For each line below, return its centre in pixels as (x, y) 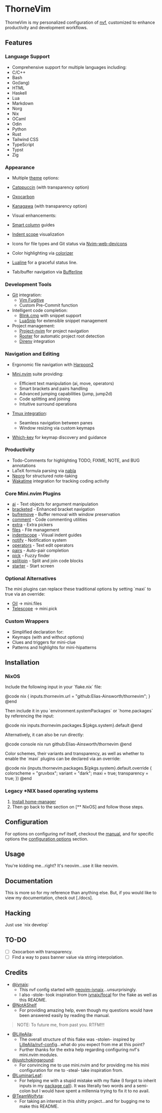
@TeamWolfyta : (28, 1096)
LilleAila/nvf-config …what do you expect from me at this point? (82, 1044)
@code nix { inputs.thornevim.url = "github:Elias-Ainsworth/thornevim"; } (78, 696)
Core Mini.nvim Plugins (33, 493)
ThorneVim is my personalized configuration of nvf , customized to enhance (80, 22)
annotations (24, 465)
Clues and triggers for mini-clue (44, 642)
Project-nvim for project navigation (54, 331)
